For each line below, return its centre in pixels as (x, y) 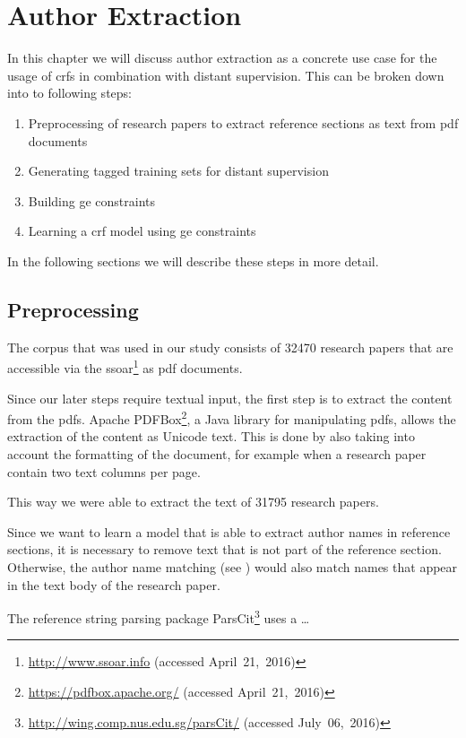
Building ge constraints (91, 200)
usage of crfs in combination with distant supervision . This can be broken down (226, 75)
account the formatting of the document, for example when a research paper (217, 453)
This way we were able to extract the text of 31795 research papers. (193, 502)
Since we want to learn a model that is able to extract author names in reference (229, 531)
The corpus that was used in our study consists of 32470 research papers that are (230, 347)
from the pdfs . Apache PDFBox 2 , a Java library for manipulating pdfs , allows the (232, 417)
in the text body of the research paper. (114, 584)
